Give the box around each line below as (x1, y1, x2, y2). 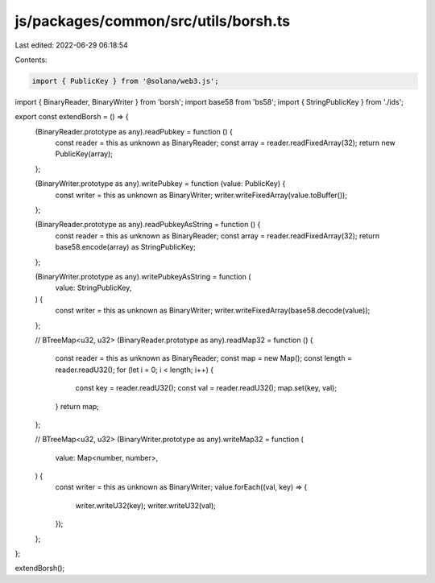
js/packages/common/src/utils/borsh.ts (14, 12, 291, 30)
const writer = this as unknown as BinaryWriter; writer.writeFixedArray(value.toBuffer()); (55, 190, 348, 200)
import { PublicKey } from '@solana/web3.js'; (31, 76, 219, 85)
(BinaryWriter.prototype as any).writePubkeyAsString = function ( (35, 271, 251, 281)
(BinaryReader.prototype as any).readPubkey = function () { (35, 126, 233, 136)
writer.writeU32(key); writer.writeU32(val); (75, 500, 217, 511)
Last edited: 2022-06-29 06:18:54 (14, 40, 128, 50)
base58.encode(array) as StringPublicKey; (55, 242, 197, 252)
